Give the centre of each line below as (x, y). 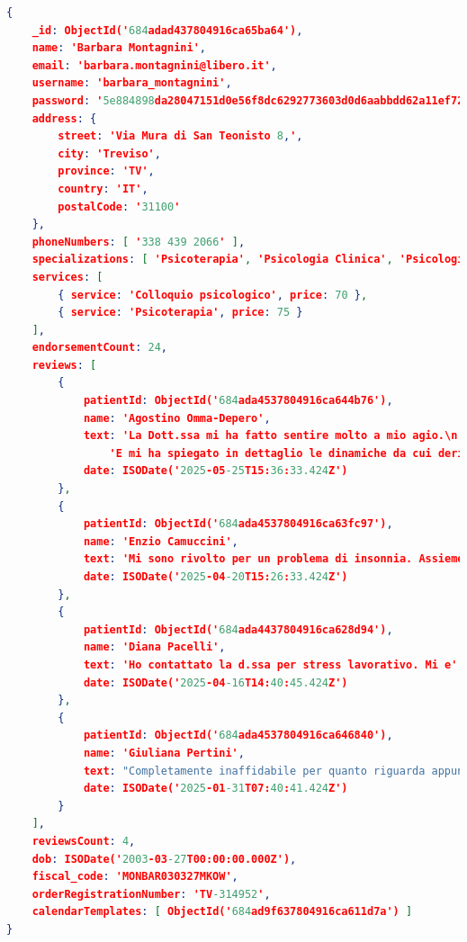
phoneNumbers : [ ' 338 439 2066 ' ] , (139, 242)
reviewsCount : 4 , (84, 841)
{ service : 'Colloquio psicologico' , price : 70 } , (213, 295)
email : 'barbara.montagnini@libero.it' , (154, 65)
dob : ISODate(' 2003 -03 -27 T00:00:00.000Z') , (164, 859)
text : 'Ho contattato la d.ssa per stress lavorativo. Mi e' (270, 664)
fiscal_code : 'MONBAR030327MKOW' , (135, 877)
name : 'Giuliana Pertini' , (164, 753)
